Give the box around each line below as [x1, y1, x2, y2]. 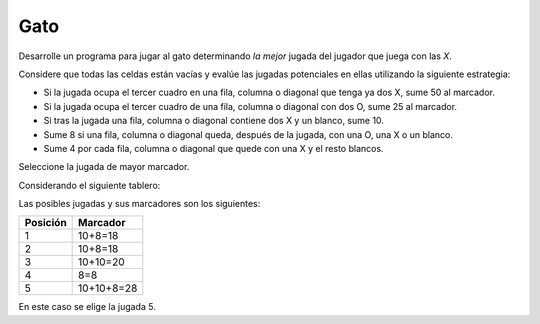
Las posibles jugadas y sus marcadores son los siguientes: [18, 198, 261, 210]
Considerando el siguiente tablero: [18, 179, 161, 191]
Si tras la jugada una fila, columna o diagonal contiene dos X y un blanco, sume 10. [43, 115, 385, 127]
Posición [24, 216, 67, 230]
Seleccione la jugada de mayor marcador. [18, 161, 190, 173]
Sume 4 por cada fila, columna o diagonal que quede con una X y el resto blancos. [43, 142, 384, 154]
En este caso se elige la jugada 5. [18, 301, 157, 313]
